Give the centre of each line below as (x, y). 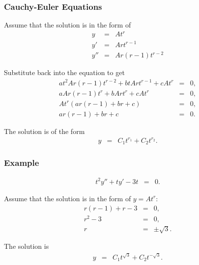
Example (22, 163)
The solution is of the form (44, 131)
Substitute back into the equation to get (64, 72)
